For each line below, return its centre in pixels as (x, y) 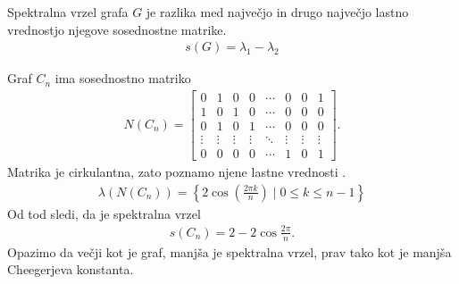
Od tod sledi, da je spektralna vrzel (104, 213)
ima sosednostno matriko (123, 78)
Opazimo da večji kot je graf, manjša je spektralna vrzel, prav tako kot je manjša (229, 251)
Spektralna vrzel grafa (68, 12)
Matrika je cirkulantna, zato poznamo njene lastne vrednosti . (177, 171)
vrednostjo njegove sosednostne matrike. (117, 29)
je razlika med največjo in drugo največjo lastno (277, 12)
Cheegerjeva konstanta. (71, 269)
